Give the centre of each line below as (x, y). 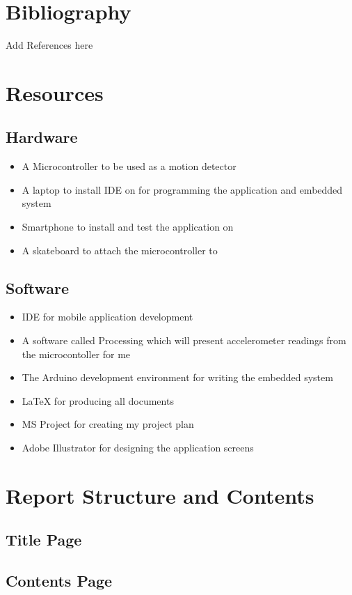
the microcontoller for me (76, 354)
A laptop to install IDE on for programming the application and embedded (182, 189)
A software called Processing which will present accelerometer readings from (184, 340)
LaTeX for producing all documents (98, 400)
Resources (55, 92)
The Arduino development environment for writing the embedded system (177, 377)
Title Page (44, 540)
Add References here (49, 45)
